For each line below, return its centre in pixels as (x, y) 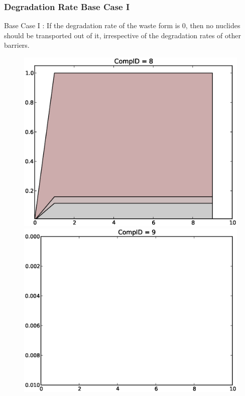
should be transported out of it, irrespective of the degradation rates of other (122, 35)
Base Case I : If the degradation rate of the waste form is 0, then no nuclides (122, 25)
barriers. (17, 45)
